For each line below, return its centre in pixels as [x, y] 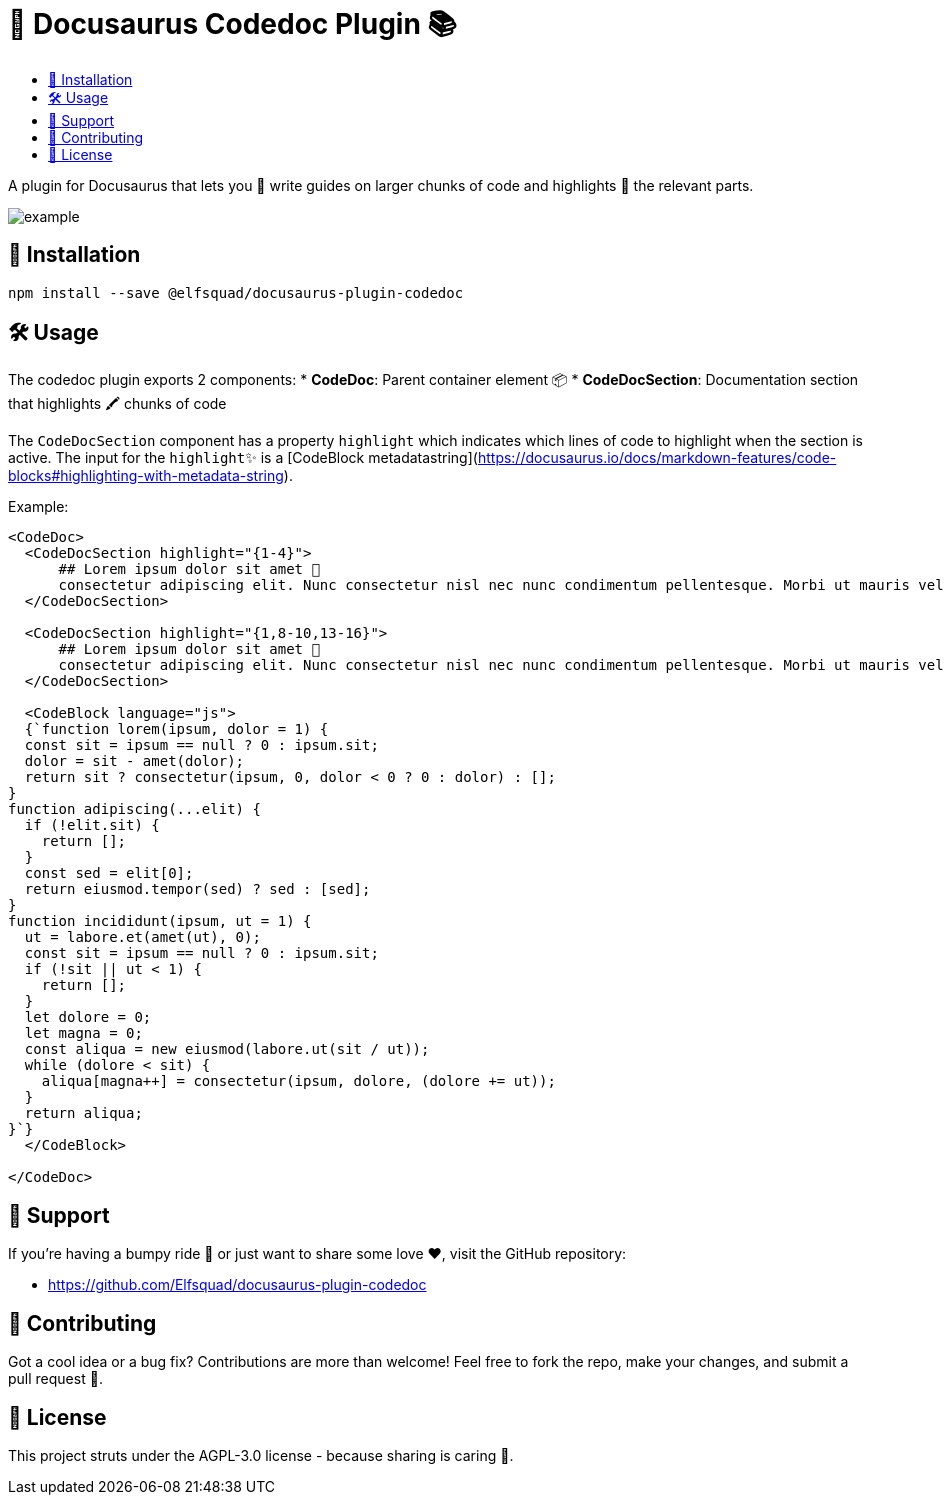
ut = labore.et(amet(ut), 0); [142, 937]
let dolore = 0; [88, 1017]
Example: [38, 507]
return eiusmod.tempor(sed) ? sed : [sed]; [197, 889]
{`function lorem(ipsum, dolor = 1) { [176, 729]
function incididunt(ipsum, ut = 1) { [160, 921]
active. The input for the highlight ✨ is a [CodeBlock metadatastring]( [243, 458]
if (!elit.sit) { [92, 825]
